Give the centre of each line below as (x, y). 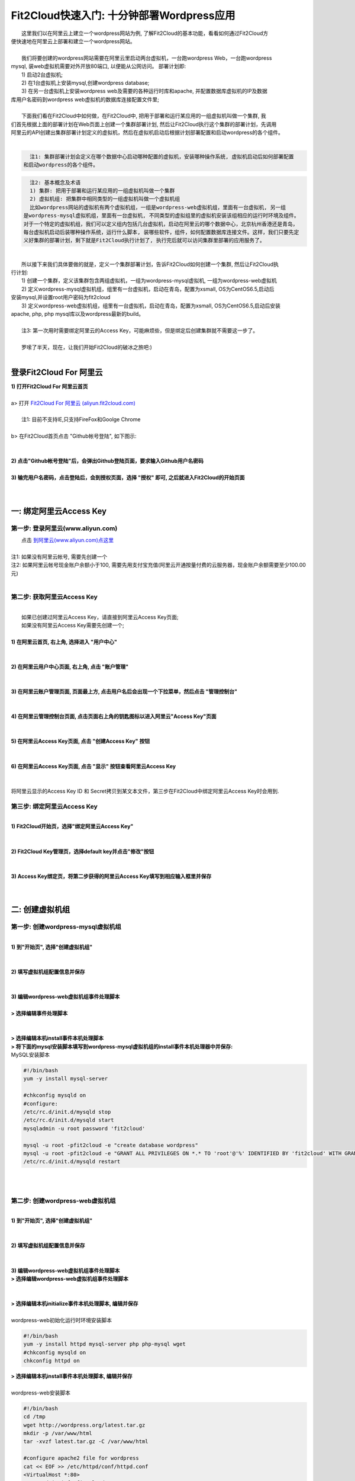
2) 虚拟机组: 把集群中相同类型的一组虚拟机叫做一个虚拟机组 (105, 199)
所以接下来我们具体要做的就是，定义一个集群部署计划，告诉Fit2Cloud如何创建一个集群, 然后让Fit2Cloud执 (150, 264)
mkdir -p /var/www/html (58, 1433)
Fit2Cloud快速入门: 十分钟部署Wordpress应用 (123, 15)
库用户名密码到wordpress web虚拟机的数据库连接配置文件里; (85, 99)
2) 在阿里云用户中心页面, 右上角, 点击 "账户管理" (70, 666)
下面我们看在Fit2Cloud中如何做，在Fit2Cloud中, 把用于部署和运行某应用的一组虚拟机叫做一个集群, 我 (144, 116)
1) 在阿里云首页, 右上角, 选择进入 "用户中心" (64, 642)
